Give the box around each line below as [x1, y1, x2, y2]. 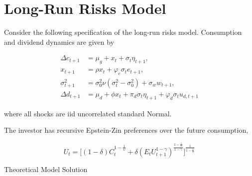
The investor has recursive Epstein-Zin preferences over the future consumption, [4, 125, 249, 135]
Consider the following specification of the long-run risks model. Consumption [4, 27, 242, 37]
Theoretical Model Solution [4, 164, 88, 174]
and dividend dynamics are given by [4, 36, 115, 47]
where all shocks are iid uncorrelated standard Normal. [4, 108, 172, 118]
